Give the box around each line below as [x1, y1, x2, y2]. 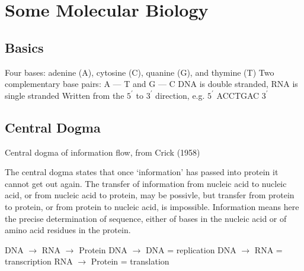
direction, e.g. [155, 89, 205, 101]
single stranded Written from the [5, 89, 124, 101]
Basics [5, 38, 44, 56]
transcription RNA [5, 255, 73, 267]
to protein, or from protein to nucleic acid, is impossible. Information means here [5, 200, 299, 212]
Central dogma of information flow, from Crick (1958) [5, 146, 200, 158]
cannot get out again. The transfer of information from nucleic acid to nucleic [5, 177, 287, 189]
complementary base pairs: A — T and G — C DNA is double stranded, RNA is [5, 78, 298, 90]
